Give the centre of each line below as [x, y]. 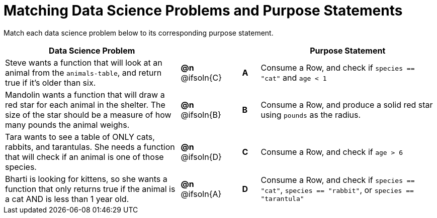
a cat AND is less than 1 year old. [67, 199]
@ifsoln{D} [201, 157]
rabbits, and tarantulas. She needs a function [90, 147]
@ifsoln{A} [201, 194]
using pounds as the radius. [311, 115]
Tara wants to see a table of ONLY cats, [80, 137]
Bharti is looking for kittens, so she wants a [86, 179]
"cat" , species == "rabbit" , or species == [337, 190]
